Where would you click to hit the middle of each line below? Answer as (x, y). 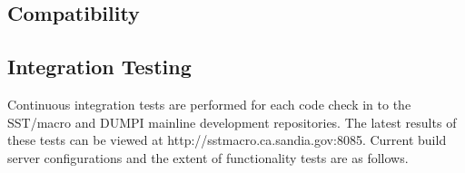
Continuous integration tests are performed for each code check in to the (209, 104)
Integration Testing (99, 67)
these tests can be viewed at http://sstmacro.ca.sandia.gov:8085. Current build (227, 140)
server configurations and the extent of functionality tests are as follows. (208, 157)
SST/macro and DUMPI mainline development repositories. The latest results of (232, 122)
